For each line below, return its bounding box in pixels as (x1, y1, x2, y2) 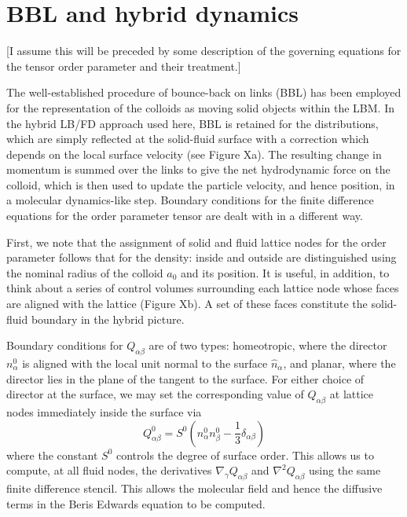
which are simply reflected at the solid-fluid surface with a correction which (6, 130, 369, 147)
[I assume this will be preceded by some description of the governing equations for (6, 42, 401, 59)
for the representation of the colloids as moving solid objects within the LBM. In (6, 99, 395, 115)
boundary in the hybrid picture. (31, 310, 185, 327)
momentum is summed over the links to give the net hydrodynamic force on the (6, 161, 390, 178)
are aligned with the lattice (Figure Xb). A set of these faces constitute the (6, 295, 368, 312)
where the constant (6, 446, 98, 463)
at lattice (329, 386, 374, 402)
